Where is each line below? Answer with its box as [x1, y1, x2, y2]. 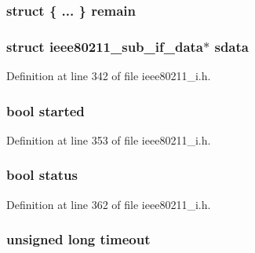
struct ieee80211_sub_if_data [6, 36, 204, 56]
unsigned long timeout [6, 229, 151, 249]
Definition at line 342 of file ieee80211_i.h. [6, 68, 211, 84]
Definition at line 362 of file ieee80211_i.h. [6, 196, 211, 212]
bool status [6, 165, 78, 185]
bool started [6, 101, 85, 120]
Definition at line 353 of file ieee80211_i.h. [6, 131, 211, 148]
